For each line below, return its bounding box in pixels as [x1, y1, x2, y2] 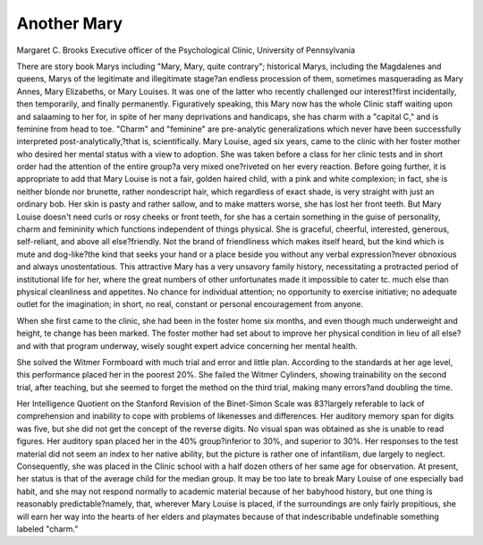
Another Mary [16, 13, 123, 33]
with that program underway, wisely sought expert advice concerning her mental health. [32, 340, 358, 351]
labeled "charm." [16, 524, 79, 534]
